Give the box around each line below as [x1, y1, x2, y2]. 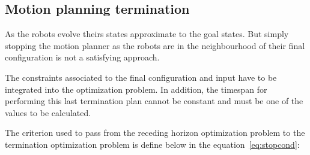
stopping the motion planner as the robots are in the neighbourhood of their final [5, 39, 305, 51]
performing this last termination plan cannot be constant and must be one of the [5, 95, 303, 107]
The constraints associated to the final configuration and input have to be [5, 71, 277, 83]
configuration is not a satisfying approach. [5, 51, 160, 63]
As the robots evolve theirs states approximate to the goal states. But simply [5, 28, 289, 40]
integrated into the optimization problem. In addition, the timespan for [5, 83, 267, 95]
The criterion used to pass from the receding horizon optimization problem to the [5, 126, 305, 139]
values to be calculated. [5, 106, 91, 118]
